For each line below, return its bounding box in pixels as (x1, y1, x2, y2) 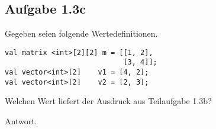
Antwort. (5, 115, 37, 127)
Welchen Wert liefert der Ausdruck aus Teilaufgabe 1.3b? (5, 95, 212, 107)
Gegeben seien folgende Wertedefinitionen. (5, 27, 158, 40)
